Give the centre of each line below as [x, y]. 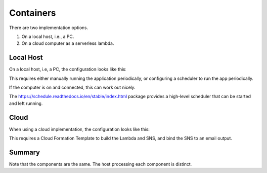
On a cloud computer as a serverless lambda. [68, 43]
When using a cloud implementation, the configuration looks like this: [80, 129]
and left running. [26, 103]
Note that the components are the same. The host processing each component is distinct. [101, 164]
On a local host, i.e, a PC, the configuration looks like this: [68, 69]
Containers [33, 13]
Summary [24, 152]
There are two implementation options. [49, 28]
